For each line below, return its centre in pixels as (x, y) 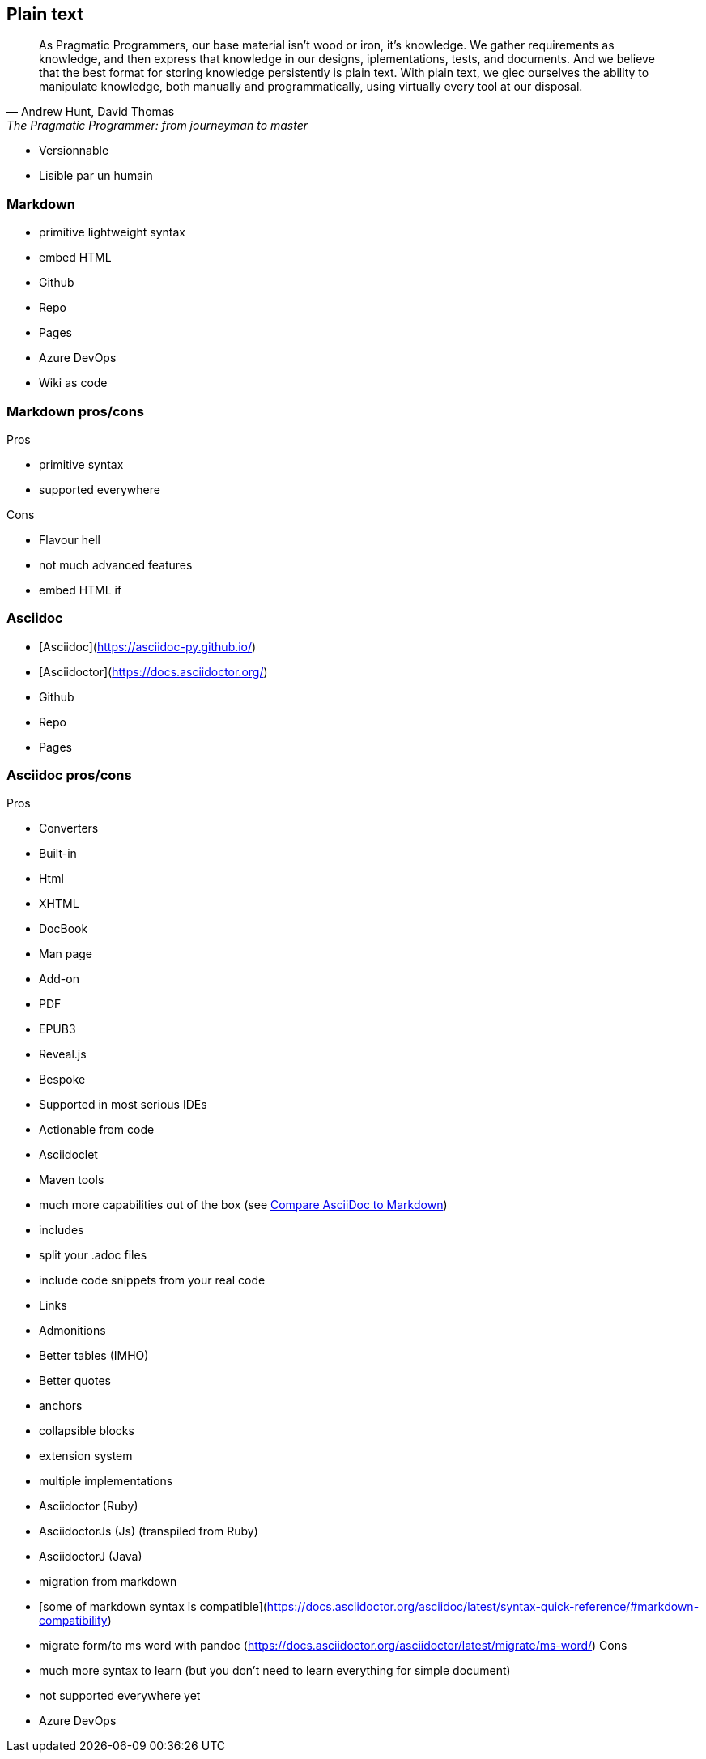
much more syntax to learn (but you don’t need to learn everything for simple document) (275, 1671)
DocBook (64, 929)
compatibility (73, 1621)
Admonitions (72, 1331)
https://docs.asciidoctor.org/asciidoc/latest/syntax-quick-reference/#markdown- (483, 1607)
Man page (66, 954)
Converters (69, 828)
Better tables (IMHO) (94, 1356)
